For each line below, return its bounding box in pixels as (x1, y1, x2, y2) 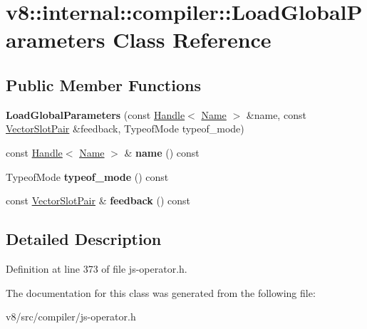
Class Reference (113, 25, 272, 54)
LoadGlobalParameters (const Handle (6, 107, 185, 122)
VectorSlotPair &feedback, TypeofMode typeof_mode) (6, 121, 244, 136)
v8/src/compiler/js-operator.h (6, 309, 136, 324)
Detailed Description (6, 228, 162, 250)
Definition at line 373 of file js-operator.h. (6, 261, 187, 276)
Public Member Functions (6, 73, 201, 95)
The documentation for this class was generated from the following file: (6, 285, 316, 300)
